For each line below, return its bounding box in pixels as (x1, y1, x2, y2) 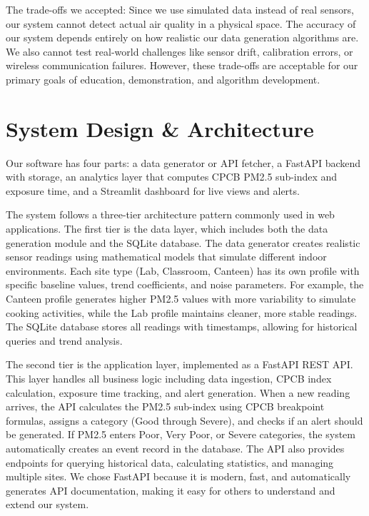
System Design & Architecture (6, 113, 314, 143)
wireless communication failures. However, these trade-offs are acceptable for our (6, 58, 358, 73)
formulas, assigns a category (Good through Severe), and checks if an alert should (6, 413, 363, 428)
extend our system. (6, 497, 89, 512)
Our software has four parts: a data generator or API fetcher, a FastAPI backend (6, 155, 361, 170)
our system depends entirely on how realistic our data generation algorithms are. (6, 30, 359, 45)
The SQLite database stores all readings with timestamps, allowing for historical (6, 319, 358, 334)
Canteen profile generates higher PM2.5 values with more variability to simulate (6, 291, 356, 306)
